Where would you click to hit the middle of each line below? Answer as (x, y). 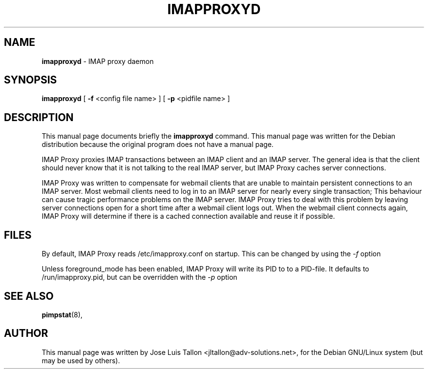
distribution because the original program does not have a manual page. (158, 145)
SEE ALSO (29, 296)
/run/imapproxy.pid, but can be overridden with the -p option (139, 277)
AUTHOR (26, 333)
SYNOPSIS (31, 80)
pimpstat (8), (62, 314)
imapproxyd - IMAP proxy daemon (98, 61)
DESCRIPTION (39, 117)
